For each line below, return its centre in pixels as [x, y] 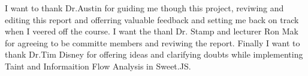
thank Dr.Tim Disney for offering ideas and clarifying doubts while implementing [154, 54]
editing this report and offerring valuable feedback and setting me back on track [152, 19]
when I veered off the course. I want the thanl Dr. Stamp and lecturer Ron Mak [152, 31]
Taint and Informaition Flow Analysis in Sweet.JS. [98, 66]
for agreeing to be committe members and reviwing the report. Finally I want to [153, 42]
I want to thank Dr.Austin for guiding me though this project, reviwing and [144, 8]
